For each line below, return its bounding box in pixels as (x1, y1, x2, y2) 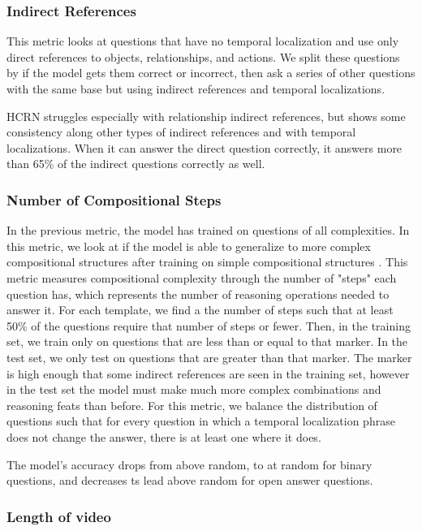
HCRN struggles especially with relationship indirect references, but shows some (6, 107, 406, 124)
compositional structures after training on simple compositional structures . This (6, 253, 408, 270)
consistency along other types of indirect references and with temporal (6, 123, 356, 140)
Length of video (6, 506, 111, 526)
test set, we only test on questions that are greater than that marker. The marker (6, 348, 412, 365)
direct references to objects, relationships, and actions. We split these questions (6, 48, 400, 65)
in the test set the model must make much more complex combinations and (6, 381, 381, 398)
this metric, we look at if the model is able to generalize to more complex (6, 237, 371, 254)
